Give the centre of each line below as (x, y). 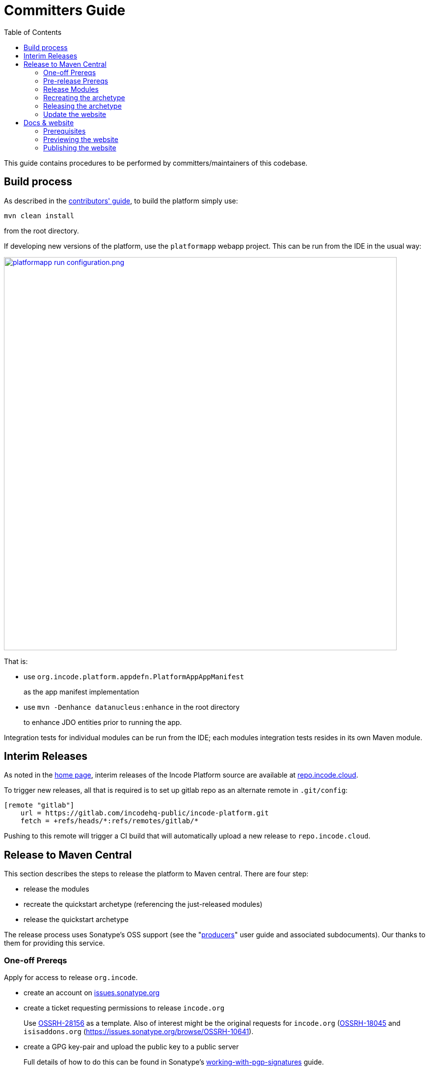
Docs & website (49, 122)
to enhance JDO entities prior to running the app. (103, 722)
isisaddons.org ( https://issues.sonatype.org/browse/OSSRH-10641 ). (139, 1032)
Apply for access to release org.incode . (71, 978)
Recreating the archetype (84, 97)
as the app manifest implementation (81, 692)
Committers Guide (65, 10)
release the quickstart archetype (76, 920)
